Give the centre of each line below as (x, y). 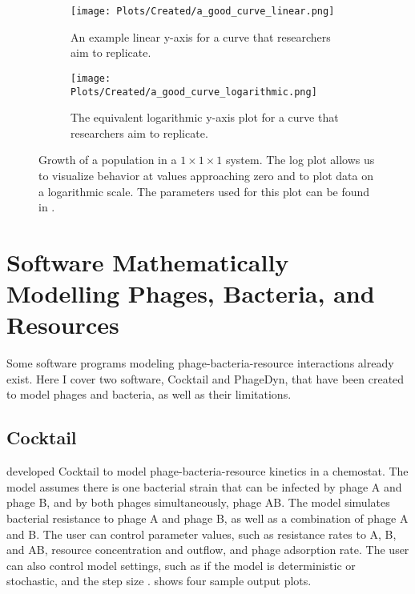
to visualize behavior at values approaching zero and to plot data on (206, 175)
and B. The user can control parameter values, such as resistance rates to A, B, (201, 534)
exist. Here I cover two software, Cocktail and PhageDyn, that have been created (205, 378)
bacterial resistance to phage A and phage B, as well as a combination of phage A (207, 518)
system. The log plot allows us (300, 160)
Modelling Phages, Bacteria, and (191, 293)
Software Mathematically (148, 261)
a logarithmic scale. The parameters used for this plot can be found (204, 191)
